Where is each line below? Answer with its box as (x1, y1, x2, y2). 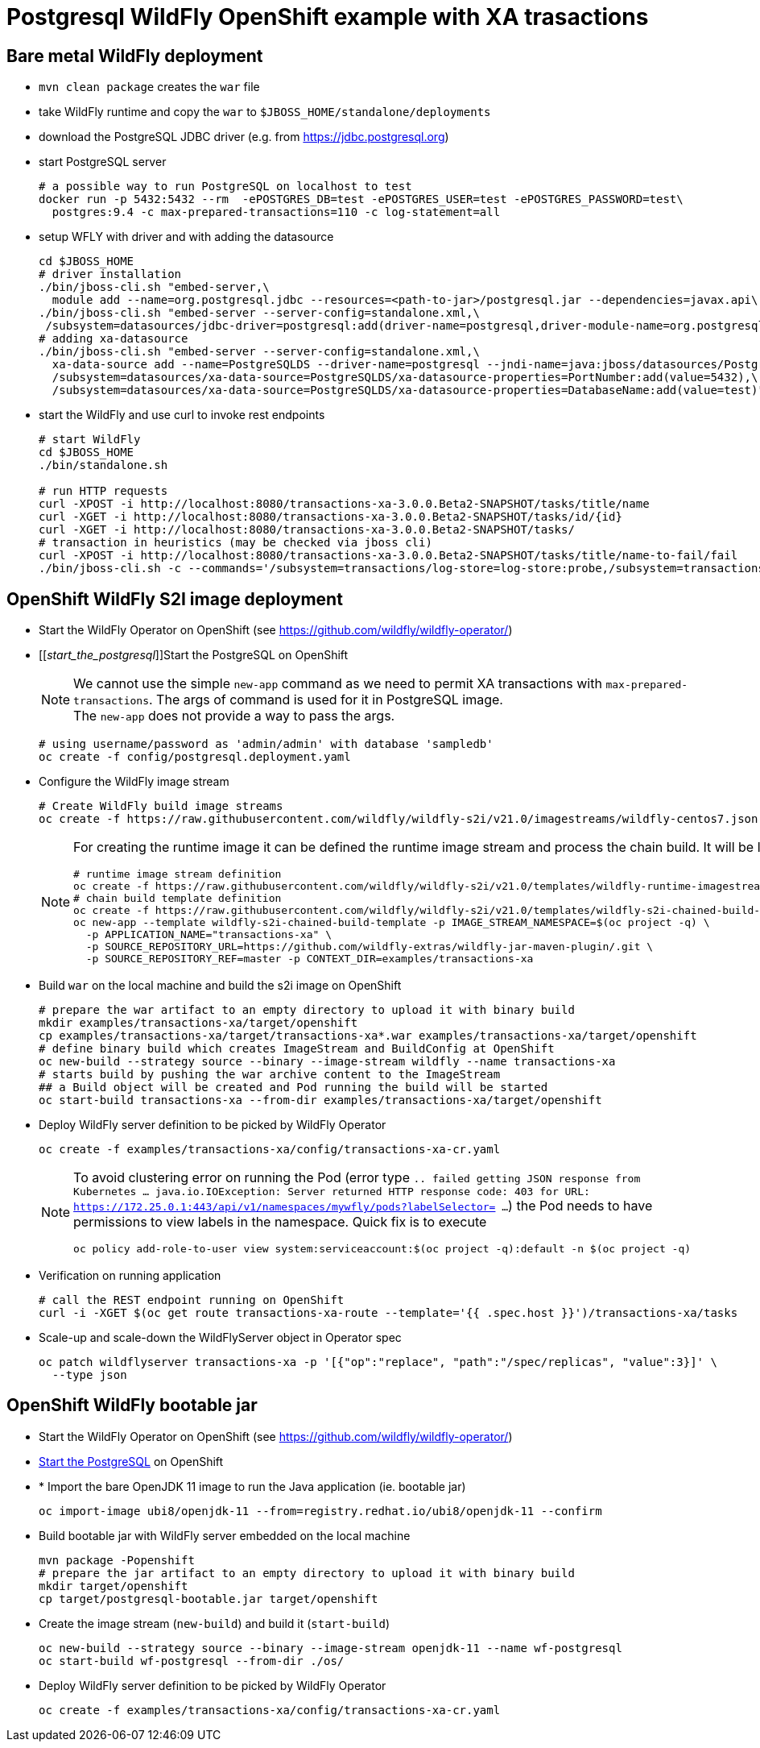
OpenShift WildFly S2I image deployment (6, 588, 343, 609)
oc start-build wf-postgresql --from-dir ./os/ (39, 1654, 345, 1667)
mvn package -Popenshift (39, 1553, 195, 1567)
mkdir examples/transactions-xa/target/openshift (39, 1016, 358, 1030)
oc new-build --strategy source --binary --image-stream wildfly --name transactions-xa (39, 1055, 616, 1069)
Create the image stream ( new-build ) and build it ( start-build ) (39, 1616, 390, 1630)
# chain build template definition (73, 892, 282, 905)
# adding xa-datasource (39, 332, 188, 346)
